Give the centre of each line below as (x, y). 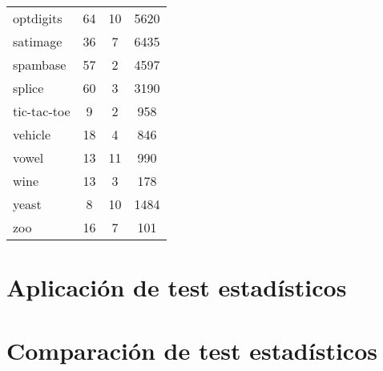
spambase (40, 65)
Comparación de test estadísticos (192, 350)
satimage (38, 41)
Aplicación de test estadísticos (177, 287)
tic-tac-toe (42, 111)
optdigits (38, 18)
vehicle (32, 134)
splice (28, 88)
